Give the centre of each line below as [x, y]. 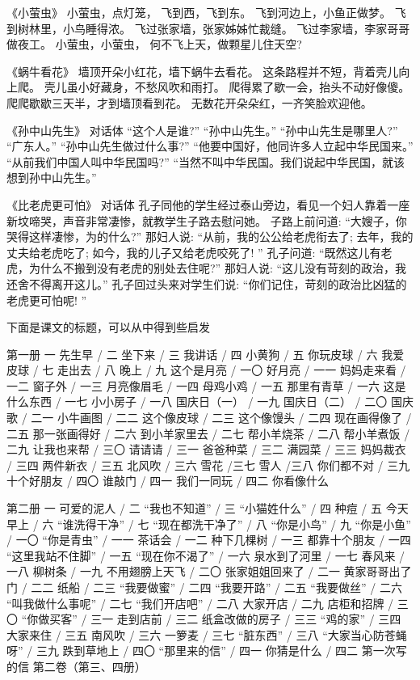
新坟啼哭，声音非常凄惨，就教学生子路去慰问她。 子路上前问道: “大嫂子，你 [207, 220]
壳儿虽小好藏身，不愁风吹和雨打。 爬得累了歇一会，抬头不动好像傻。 [227, 87]
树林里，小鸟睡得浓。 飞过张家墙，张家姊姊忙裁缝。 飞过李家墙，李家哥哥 [214, 28]
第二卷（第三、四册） [89, 666]
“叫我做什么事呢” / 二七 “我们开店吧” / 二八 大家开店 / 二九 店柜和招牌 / [200, 603]
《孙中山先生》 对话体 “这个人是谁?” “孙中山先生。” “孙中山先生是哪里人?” [202, 130]
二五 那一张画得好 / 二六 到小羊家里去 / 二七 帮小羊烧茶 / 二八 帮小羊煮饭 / [208, 433]
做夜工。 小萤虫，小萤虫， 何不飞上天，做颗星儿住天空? [154, 44]
